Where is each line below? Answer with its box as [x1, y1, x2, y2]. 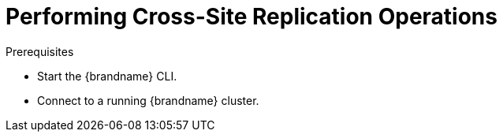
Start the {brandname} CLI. [37, 69, 177, 83]
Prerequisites [6, 44, 74, 58]
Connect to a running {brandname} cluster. [37, 93, 259, 107]
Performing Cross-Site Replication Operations [6, 3, 497, 30]
